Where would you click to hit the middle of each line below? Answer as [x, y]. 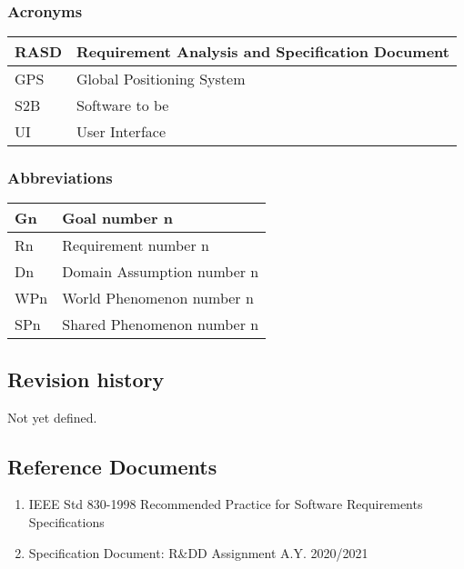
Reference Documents [112, 466]
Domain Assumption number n [161, 272]
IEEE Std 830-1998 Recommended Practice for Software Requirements [226, 504]
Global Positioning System [161, 79]
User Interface [121, 132]
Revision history [86, 379]
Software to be [123, 105]
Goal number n [117, 218]
